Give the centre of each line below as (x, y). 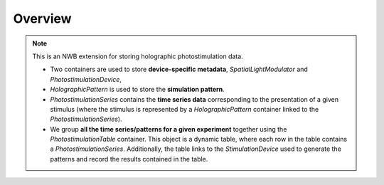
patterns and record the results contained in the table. (129, 159)
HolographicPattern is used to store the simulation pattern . (138, 90)
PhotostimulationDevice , (86, 79)
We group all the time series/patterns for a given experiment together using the (169, 129)
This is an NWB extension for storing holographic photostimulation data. (138, 56)
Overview (42, 18)
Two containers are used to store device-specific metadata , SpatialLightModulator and (179, 69)
